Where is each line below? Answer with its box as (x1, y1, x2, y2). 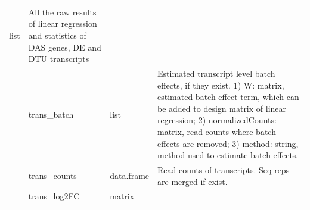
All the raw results (28, 5, 97, 18)
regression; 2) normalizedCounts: (157, 114, 277, 126)
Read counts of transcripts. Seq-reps (157, 163, 290, 175)
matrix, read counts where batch (157, 125, 276, 137)
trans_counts (28, 169, 77, 181)
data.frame (110, 169, 150, 181)
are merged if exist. (157, 175, 228, 187)
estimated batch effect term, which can (157, 90, 299, 103)
